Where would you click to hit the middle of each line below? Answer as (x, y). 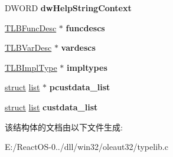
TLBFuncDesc (31, 27)
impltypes (87, 67)
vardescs (78, 48)
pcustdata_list (80, 87)
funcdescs (85, 27)
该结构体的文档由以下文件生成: (64, 127)
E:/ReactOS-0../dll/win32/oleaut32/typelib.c (86, 147)
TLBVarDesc (28, 48)
